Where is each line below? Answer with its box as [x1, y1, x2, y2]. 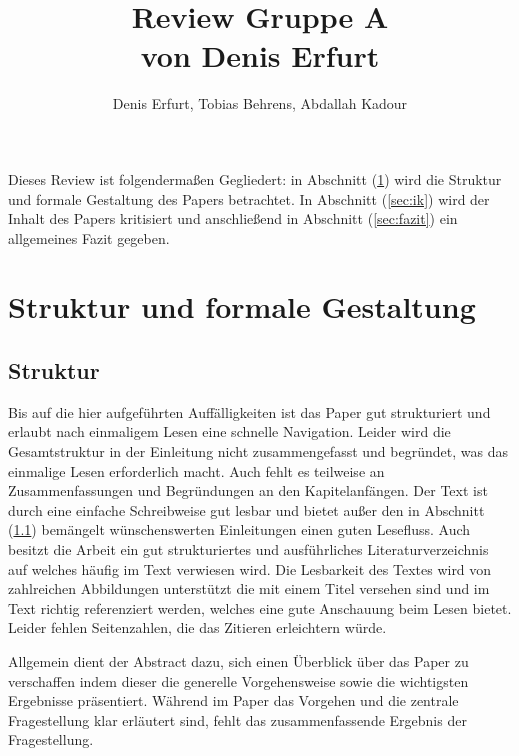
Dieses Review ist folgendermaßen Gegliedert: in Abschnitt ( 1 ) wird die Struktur [8, 168, 502, 189]
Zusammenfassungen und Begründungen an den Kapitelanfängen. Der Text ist [8, 480, 488, 501]
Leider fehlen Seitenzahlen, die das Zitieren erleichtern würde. [8, 617, 387, 638]
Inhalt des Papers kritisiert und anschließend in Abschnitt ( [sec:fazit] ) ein [8, 208, 458, 229]
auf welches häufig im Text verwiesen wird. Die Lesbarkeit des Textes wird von [8, 558, 492, 579]
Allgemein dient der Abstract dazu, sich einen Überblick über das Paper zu [8, 650, 469, 671]
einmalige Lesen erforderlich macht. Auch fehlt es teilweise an [8, 460, 385, 481]
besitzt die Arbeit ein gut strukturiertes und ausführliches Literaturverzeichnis [8, 539, 489, 560]
